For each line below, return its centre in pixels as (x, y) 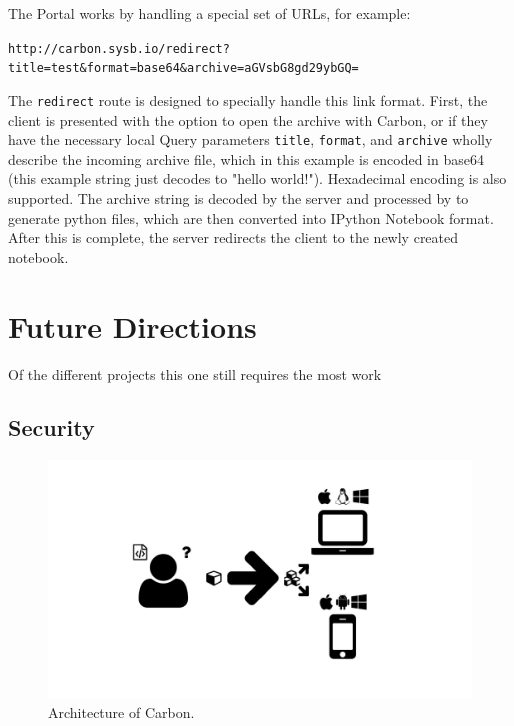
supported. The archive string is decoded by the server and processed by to (238, 198)
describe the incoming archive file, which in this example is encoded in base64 (246, 158)
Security (51, 427)
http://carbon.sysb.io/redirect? (119, 48)
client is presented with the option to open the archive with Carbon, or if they (248, 119)
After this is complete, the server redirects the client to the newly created (233, 237)
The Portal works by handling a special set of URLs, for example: (209, 13)
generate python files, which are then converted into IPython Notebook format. (251, 217)
